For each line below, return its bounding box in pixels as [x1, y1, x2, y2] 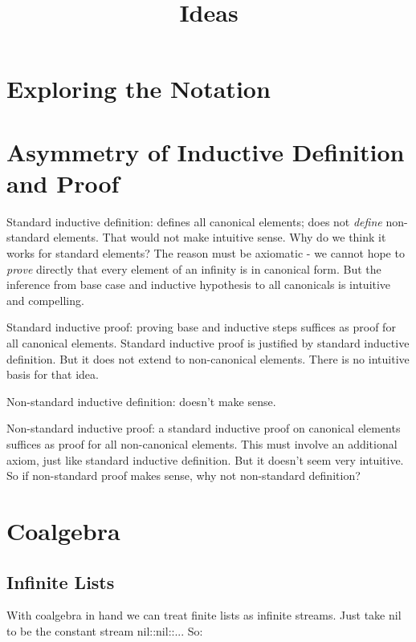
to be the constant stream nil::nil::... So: [6, 622, 203, 639]
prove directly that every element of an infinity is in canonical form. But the [6, 260, 381, 277]
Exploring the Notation [6, 72, 271, 105]
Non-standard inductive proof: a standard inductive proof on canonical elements [6, 420, 401, 437]
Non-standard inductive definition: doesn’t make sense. [6, 392, 276, 409]
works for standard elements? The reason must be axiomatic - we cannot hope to [6, 245, 405, 262]
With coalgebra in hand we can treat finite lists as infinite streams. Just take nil [6, 607, 402, 624]
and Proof [6, 166, 120, 199]
